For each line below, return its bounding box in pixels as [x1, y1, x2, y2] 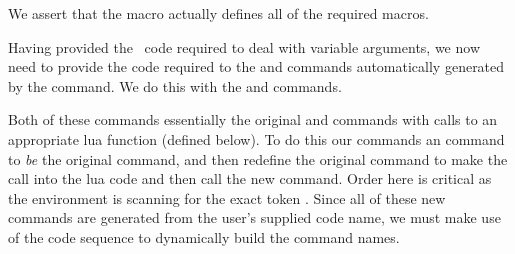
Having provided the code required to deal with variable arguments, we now [8, 36, 480, 57]
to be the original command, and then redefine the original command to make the [8, 148, 508, 169]
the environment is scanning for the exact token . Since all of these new [8, 187, 446, 208]
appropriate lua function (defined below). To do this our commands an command [8, 128, 505, 149]
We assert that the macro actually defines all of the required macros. [8, 3, 429, 23]
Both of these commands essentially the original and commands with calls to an [8, 109, 498, 130]
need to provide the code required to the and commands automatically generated [8, 56, 505, 77]
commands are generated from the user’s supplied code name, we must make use [8, 207, 501, 228]
